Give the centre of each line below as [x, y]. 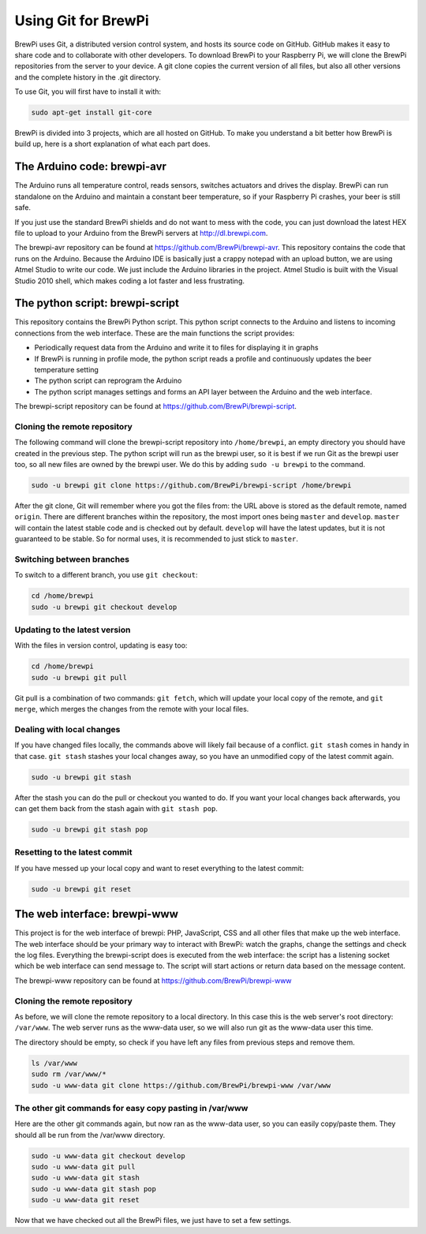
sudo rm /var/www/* [69, 1074]
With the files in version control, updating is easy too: [101, 645]
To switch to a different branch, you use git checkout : [106, 575]
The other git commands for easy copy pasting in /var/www [131, 1108]
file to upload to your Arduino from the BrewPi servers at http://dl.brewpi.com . [141, 233]
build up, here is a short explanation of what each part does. [112, 144]
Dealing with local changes [67, 729]
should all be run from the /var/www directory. [90, 1135]
